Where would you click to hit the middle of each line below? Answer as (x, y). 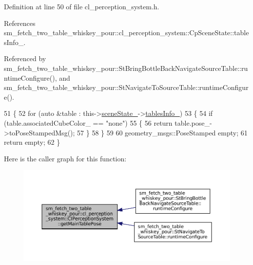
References (20, 23)
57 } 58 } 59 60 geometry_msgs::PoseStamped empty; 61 (162, 132)
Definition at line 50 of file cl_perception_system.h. (82, 6)
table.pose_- (193, 122)
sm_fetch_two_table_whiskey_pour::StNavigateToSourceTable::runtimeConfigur (126, 87)
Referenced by (25, 58)
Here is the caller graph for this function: (65, 158)
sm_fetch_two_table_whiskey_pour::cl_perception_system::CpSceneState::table (126, 33)
